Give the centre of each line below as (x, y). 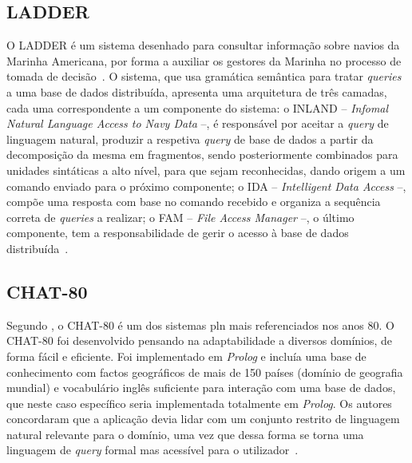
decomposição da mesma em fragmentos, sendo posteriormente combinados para (202, 154)
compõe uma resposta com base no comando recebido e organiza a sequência (194, 202)
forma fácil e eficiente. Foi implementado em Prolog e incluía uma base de (186, 356)
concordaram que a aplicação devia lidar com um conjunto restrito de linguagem (203, 419)
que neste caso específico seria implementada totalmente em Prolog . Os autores (199, 403)
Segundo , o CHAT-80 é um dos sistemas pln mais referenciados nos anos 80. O (200, 324)
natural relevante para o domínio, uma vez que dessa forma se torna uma (185, 434)
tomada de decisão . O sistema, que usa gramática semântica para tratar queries (204, 76)
